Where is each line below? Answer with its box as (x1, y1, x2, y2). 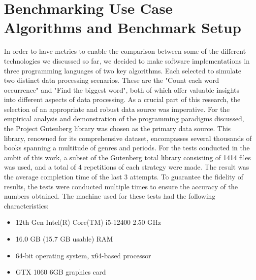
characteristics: (4, 200, 49, 210)
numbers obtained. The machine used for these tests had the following (4, 191, 216, 201)
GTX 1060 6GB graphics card (15, 267, 106, 277)
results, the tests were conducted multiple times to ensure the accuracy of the (4, 181, 238, 191)
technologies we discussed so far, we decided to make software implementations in (4, 55, 250, 66)
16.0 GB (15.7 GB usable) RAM (15, 234, 113, 244)
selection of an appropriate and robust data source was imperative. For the (4, 104, 230, 114)
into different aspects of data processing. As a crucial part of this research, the (4, 94, 241, 105)
